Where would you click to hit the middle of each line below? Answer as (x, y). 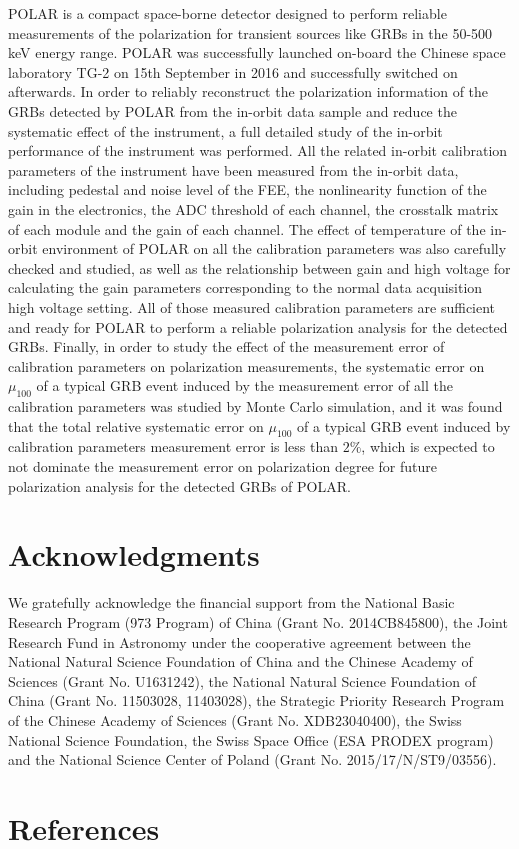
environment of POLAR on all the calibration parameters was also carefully (274, 248)
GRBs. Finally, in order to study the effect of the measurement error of (226, 346)
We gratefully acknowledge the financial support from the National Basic (231, 602)
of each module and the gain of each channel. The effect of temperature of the (247, 228)
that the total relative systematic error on (136, 425)
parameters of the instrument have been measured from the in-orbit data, (233, 169)
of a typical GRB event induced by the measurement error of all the (245, 385)
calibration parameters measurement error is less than (173, 446)
